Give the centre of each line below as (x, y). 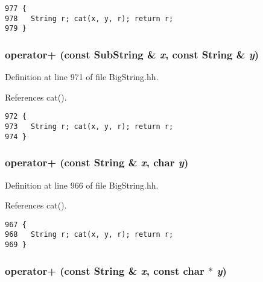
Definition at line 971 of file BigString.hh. (82, 77)
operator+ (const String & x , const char (105, 270)
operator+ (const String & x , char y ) (97, 162)
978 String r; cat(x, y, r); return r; (89, 18)
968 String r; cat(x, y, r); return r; (89, 235)
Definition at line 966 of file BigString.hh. (82, 185)
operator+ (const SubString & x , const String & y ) (132, 54)
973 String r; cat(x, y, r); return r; (89, 127)
